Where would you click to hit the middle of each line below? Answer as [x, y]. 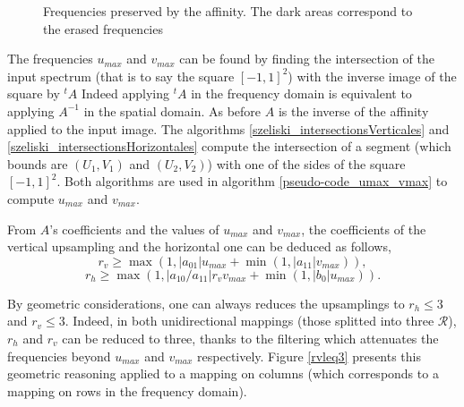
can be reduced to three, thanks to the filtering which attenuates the [250, 338]
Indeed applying [126, 93]
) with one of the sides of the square [306, 163]
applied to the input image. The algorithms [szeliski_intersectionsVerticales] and [228, 128]
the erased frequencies [103, 28]
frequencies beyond [59, 356]
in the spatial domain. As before [172, 110]
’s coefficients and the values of [134, 229]
